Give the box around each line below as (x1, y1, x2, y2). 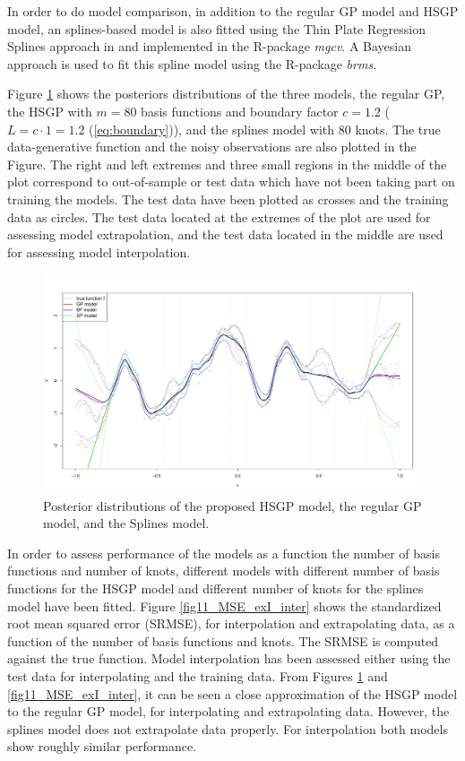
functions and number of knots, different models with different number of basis (7, 561, 440, 580)
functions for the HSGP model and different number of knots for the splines (7, 578, 424, 597)
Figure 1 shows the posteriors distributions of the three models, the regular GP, (7, 84, 445, 103)
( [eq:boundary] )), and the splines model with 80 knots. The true (89, 119, 441, 138)
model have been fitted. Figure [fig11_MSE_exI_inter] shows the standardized (7, 596, 442, 615)
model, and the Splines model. (43, 514, 210, 532)
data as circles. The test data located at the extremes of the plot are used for (7, 207, 431, 226)
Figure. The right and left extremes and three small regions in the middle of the (7, 154, 447, 173)
